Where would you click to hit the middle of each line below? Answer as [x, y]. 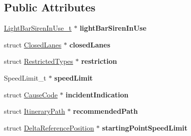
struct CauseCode [31, 94]
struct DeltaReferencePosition [49, 127]
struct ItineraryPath [35, 111]
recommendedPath [106, 111]
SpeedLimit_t [25, 77]
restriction [99, 61]
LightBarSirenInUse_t [38, 28]
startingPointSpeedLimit [145, 127]
